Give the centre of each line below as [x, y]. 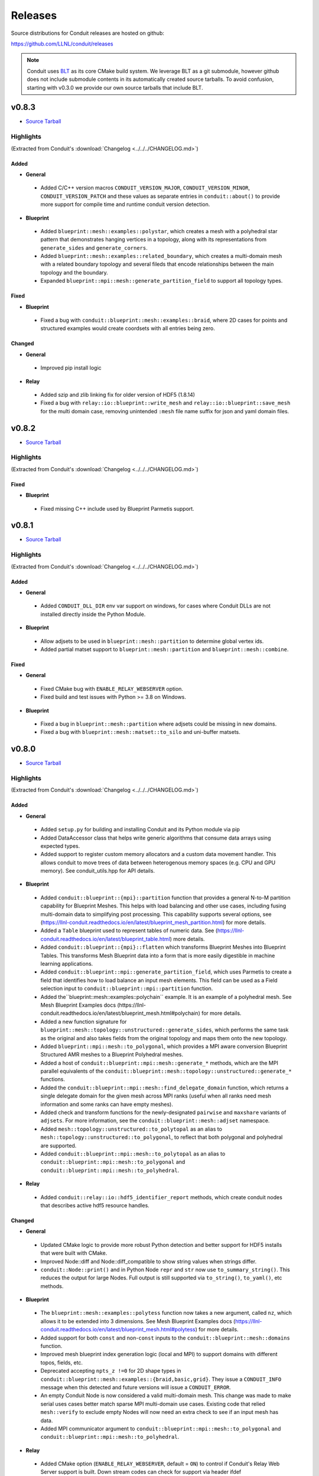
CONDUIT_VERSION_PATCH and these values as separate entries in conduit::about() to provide [160, 196]
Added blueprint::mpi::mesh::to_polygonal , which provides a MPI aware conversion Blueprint [164, 1046]
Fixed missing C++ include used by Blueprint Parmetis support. [117, 508]
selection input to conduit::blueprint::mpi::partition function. [127, 988]
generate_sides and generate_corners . [94, 247]
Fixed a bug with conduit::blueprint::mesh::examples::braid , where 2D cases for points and [164, 320]
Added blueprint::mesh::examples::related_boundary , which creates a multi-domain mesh [161, 256]
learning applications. [67, 964]
